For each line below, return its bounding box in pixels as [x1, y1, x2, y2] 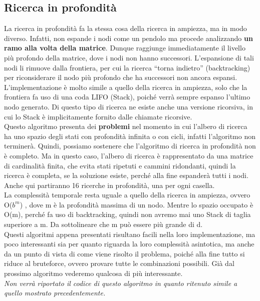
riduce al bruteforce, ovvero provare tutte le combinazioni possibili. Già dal [4, 258, 234, 268]
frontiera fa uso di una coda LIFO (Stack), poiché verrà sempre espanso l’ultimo [4, 91, 250, 102]
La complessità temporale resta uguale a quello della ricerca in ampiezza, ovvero [4, 189, 250, 200]
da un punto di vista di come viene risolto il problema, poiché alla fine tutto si [4, 248, 245, 258]
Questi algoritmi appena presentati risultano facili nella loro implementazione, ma [4, 228, 255, 239]
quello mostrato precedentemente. [4, 287, 106, 298]
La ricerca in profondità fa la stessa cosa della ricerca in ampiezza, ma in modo [4, 23, 247, 33]
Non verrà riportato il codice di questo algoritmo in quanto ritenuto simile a [4, 277, 237, 288]
